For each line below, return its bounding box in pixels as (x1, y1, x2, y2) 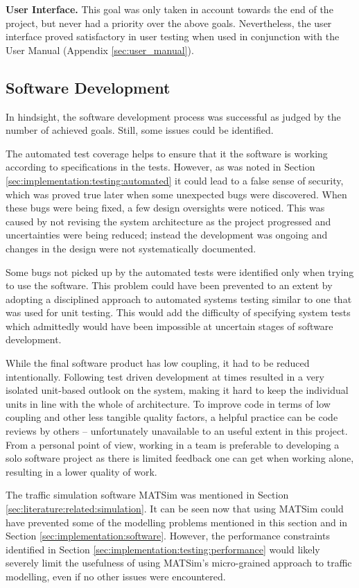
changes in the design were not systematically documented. (6, 241, 256, 255)
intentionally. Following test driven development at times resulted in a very (6, 369, 324, 383)
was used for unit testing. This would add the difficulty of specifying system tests (6, 305, 351, 320)
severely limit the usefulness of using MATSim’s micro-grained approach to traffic (6, 555, 352, 570)
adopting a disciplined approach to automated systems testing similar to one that (6, 291, 352, 306)
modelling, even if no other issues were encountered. (6, 569, 226, 583)
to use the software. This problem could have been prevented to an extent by (6, 278, 333, 293)
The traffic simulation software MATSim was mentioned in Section (6, 487, 289, 502)
